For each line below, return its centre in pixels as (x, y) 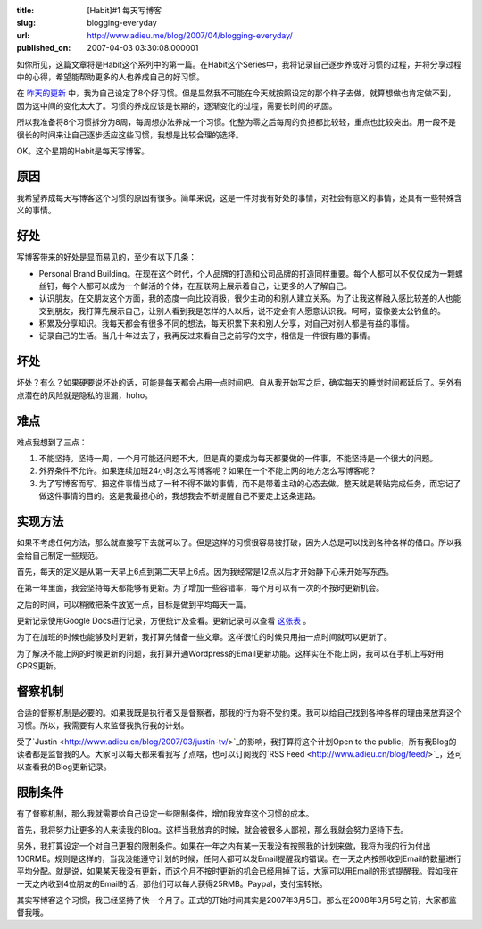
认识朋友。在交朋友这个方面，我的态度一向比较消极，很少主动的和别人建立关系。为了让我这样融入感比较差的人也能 (250, 298)
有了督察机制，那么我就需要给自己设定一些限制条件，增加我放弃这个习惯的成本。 (165, 813)
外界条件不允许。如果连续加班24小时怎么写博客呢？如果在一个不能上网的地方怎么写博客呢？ (208, 471)
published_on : (44, 48)
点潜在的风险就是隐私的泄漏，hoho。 (85, 395)
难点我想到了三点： (52, 442)
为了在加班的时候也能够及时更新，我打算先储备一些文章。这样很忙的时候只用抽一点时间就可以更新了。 (204, 637)
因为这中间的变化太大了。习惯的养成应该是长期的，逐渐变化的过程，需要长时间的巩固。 (177, 105)
